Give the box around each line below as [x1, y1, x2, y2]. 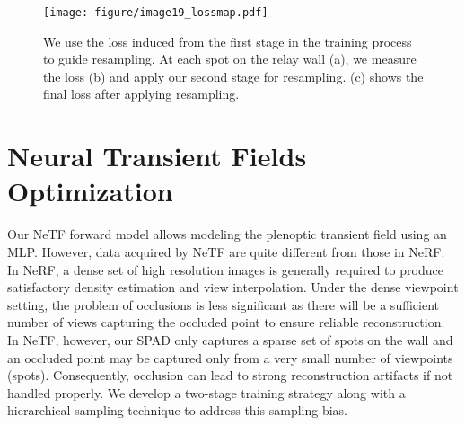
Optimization [7, 173, 173, 209]
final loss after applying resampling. [43, 84, 240, 103]
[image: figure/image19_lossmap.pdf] [43, 6, 268, 19]
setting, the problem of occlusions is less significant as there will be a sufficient [7, 295, 439, 314]
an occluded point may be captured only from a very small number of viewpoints [7, 348, 453, 367]
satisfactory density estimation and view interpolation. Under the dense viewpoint [7, 278, 459, 297]
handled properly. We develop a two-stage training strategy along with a [7, 383, 406, 402]
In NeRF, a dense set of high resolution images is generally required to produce [7, 260, 443, 279]
